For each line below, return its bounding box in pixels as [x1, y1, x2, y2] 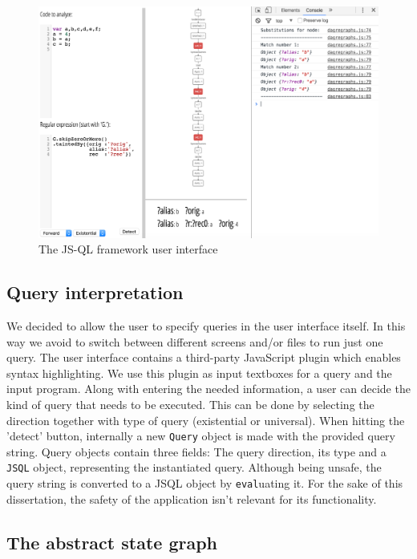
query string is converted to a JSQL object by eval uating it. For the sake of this [6, 475, 403, 492]
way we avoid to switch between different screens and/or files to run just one [6, 333, 383, 350]
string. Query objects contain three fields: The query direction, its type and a [6, 443, 387, 460]
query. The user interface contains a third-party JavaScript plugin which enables [6, 349, 401, 366]
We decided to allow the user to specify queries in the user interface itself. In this [6, 317, 406, 334]
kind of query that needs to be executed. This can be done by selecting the [6, 395, 374, 412]
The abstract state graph [6, 529, 218, 554]
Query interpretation [6, 280, 184, 305]
